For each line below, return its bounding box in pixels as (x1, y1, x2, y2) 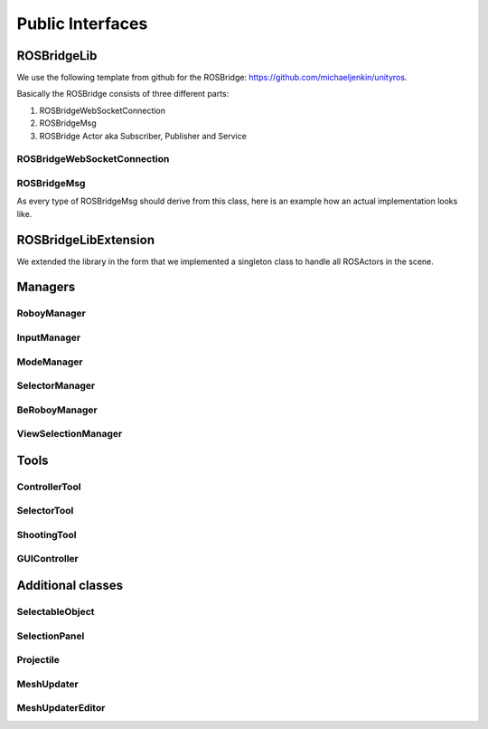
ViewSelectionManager (16, 428, 123, 440)
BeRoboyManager (16, 403, 99, 416)
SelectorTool (16, 505, 74, 517)
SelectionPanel (16, 630, 85, 642)
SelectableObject (16, 606, 95, 619)
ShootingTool (16, 528, 77, 541)
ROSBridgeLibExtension (16, 232, 155, 248)
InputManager (16, 331, 81, 344)
